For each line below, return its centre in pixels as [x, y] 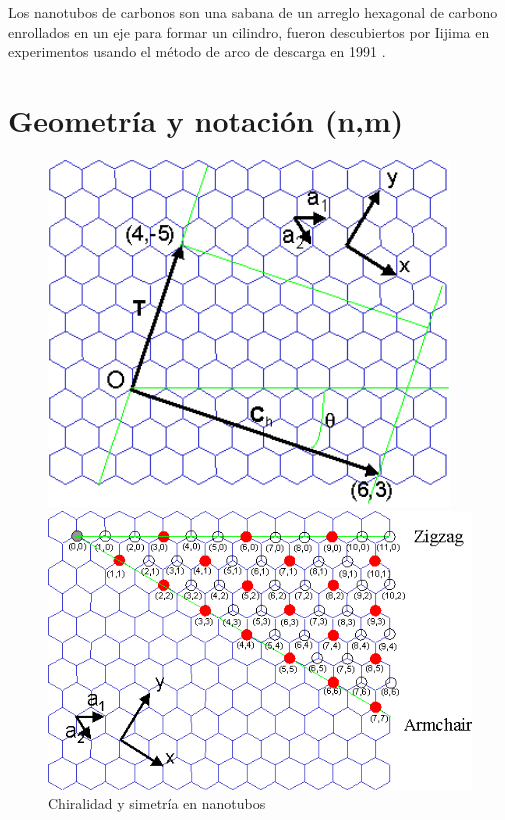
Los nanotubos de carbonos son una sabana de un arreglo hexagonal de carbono [253, 12]
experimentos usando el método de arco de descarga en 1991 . [197, 51]
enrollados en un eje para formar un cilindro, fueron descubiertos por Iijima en [249, 31]
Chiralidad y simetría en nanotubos [157, 803]
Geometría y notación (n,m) [206, 119]
